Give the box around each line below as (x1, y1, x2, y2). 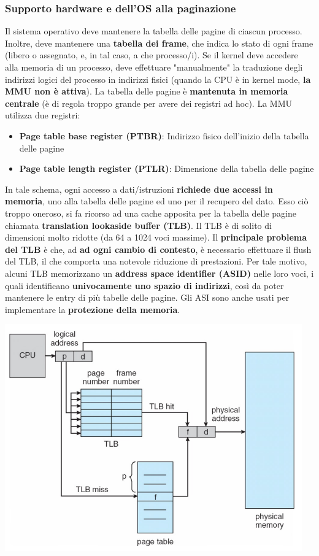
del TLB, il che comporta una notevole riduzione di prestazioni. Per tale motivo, (5, 255, 307, 268)
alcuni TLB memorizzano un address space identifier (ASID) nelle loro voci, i (5, 266, 314, 279)
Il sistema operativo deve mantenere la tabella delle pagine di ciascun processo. (5, 25, 302, 37)
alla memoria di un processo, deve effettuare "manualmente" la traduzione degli (5, 61, 303, 73)
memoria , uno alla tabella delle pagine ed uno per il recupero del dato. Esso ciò (5, 195, 309, 207)
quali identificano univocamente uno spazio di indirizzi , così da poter (5, 279, 284, 292)
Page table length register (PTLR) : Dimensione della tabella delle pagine (19, 162, 314, 175)
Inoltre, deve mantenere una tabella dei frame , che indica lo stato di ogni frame (5, 36, 313, 49)
